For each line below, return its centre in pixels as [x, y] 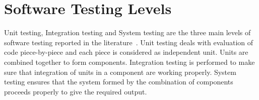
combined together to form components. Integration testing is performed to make [129, 62]
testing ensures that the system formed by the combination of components [119, 82]
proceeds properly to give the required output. [76, 91]
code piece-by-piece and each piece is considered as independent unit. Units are [126, 52]
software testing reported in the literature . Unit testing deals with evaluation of [129, 42]
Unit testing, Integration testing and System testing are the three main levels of [127, 32]
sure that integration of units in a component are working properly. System [120, 72]
